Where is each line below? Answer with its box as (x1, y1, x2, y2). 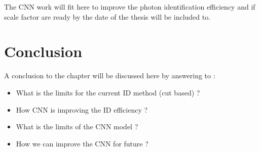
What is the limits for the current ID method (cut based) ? (16, 87, 200, 97)
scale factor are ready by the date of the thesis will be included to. (4, 11, 211, 22)
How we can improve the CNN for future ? (16, 138, 148, 148)
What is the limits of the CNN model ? (16, 121, 138, 132)
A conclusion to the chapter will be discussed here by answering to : (4, 70, 215, 81)
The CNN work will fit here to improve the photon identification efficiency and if (4, 2, 255, 12)
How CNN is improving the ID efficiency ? (16, 104, 148, 115)
